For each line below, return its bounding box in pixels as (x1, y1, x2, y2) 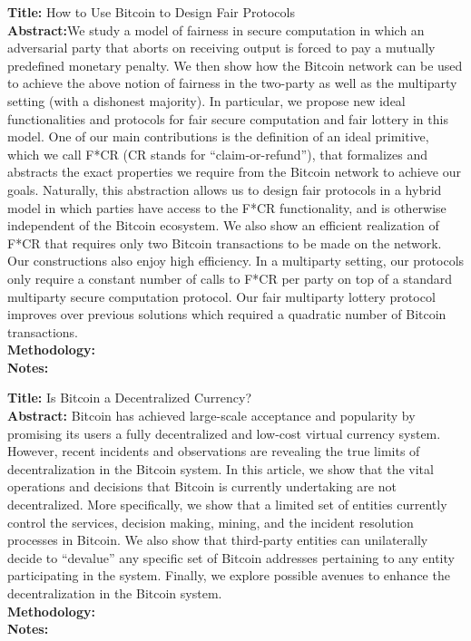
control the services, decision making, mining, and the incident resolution (7, 512, 414, 531)
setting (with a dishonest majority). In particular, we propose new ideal (7, 91, 406, 110)
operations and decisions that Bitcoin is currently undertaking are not (7, 477, 397, 496)
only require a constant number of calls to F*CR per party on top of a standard (7, 268, 453, 287)
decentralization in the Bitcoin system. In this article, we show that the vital (7, 459, 434, 478)
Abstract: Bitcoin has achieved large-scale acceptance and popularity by (7, 406, 416, 425)
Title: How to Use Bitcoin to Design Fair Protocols (7, 3, 295, 21)
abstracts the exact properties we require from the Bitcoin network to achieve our (7, 162, 462, 181)
